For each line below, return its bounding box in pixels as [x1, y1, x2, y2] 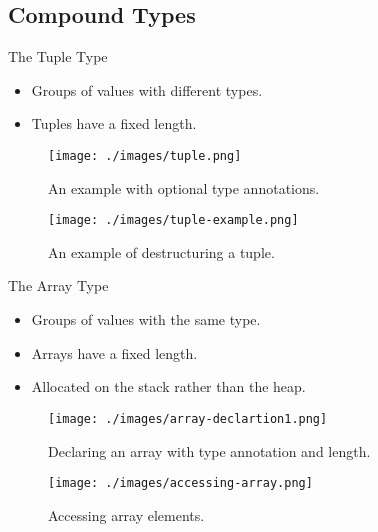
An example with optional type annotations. [48, 177, 320, 198]
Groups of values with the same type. [31, 309, 261, 330]
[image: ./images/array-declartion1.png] [48, 411, 328, 426]
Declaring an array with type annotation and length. [48, 440, 371, 461]
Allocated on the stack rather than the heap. [31, 376, 306, 397]
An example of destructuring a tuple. [48, 241, 275, 262]
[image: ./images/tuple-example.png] [48, 213, 299, 228]
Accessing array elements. [48, 504, 205, 525]
